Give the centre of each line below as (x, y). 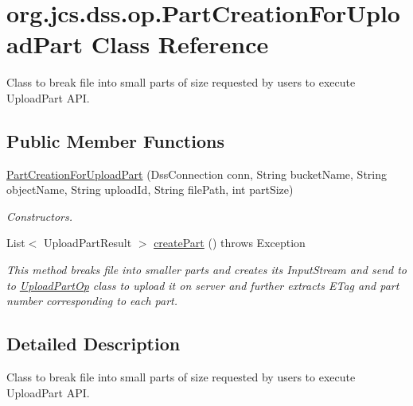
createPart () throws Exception (230, 243)
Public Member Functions (115, 140)
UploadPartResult (88, 243)
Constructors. (40, 216)
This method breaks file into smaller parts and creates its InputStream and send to (206, 270)
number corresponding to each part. (92, 301)
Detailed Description (94, 344)
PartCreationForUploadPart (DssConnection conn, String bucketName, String (197, 174)
